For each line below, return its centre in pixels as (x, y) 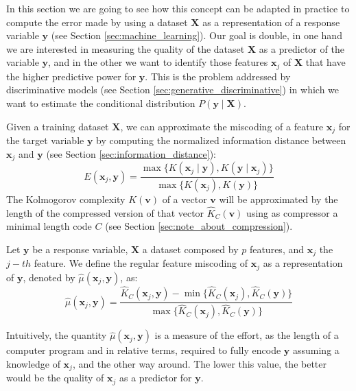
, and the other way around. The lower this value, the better (199, 363)
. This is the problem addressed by (218, 76)
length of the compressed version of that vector (105, 212)
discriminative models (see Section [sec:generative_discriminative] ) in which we (173, 90)
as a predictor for (156, 378)
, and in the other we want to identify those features (158, 62)
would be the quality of (55, 378)
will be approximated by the (278, 199)
